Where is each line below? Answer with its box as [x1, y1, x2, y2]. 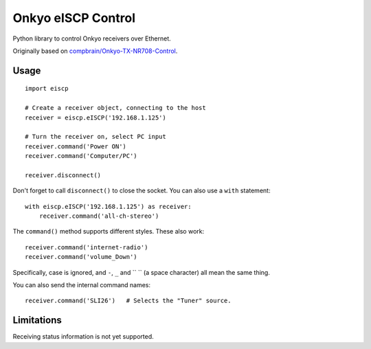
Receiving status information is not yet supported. [12, 333, 154, 341]
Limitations [12, 315, 62, 326]
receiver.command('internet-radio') [25, 243, 148, 251]
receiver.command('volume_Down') [25, 253, 137, 261]
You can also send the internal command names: [12, 280, 151, 289]
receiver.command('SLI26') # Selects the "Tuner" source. [25, 297, 232, 305]
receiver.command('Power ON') [25, 142, 127, 150]
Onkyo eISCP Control [12, 10, 136, 25]
